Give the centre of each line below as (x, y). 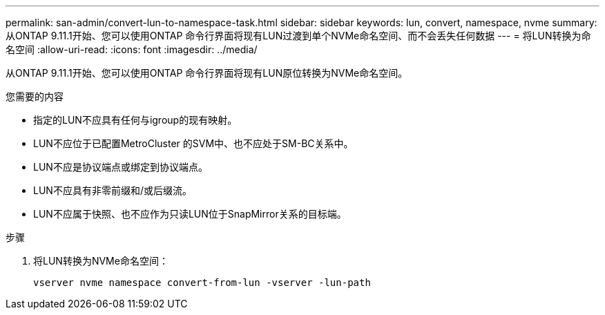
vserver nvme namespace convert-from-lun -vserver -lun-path (202, 283)
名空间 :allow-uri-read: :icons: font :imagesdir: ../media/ (132, 49)
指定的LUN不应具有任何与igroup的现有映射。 (135, 120)
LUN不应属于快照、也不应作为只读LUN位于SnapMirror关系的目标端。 (190, 214)
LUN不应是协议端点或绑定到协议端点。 (121, 167)
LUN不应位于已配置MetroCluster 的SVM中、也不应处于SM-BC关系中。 (193, 143)
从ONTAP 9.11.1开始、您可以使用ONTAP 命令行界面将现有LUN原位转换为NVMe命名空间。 (207, 73)
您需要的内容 (35, 96)
